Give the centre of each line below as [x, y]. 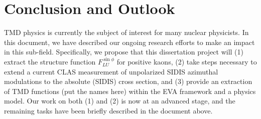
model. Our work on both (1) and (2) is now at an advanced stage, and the [120, 101]
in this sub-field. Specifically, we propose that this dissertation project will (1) [124, 52]
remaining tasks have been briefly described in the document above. [108, 110]
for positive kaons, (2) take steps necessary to [187, 61]
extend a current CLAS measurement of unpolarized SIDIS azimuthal [111, 71]
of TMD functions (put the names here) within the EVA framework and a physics [130, 91]
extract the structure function [50, 61]
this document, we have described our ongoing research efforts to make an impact [129, 42]
